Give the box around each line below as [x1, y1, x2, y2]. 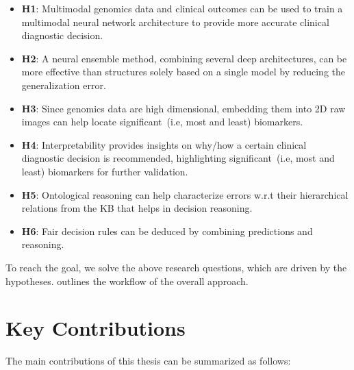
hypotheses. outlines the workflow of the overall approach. [5, 273, 249, 288]
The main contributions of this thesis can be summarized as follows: [5, 354, 291, 368]
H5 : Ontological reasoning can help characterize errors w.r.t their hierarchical [21, 187, 349, 201]
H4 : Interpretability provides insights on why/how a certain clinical [21, 137, 307, 151]
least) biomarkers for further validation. [21, 164, 188, 178]
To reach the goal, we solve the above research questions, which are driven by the [5, 260, 347, 274]
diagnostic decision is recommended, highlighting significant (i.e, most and [21, 151, 335, 165]
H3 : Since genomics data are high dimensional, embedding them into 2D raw [21, 101, 346, 115]
